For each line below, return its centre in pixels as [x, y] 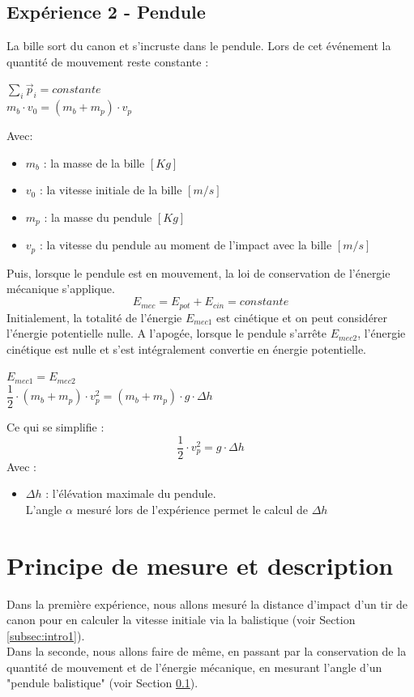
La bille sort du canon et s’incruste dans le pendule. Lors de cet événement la [199, 46]
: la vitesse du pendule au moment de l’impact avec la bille [186, 245]
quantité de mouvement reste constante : [108, 61]
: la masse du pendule [98, 217]
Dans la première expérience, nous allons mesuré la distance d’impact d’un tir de [207, 603]
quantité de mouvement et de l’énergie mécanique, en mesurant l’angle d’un [194, 667]
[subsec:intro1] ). [46, 635]
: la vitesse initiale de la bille [111, 190]
